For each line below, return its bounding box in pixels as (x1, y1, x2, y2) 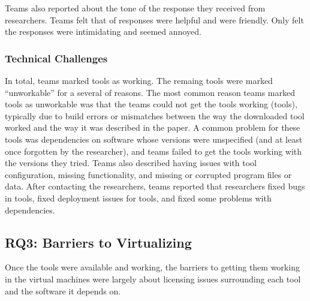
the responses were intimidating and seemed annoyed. (5, 25, 201, 38)
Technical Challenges (5, 50, 108, 65)
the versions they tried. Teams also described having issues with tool (5, 156, 257, 169)
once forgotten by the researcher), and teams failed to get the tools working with (5, 145, 302, 157)
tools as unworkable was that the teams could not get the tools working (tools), (5, 98, 297, 110)
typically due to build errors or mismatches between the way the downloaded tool (5, 109, 305, 122)
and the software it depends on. (5, 284, 121, 297)
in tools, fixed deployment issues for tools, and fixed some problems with (5, 191, 272, 204)
